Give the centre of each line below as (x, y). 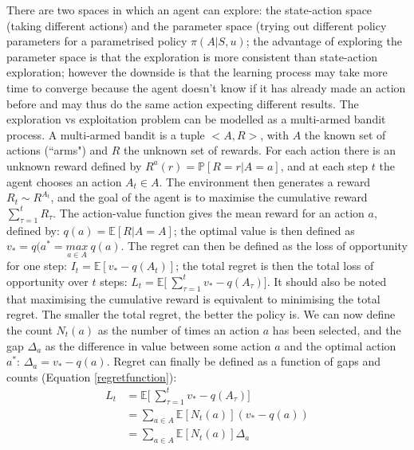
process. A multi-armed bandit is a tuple (106, 134)
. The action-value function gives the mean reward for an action (209, 212)
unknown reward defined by (74, 165)
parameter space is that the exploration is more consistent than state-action (192, 56)
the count (30, 329)
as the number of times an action (179, 329)
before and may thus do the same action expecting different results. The (183, 103)
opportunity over (47, 281)
